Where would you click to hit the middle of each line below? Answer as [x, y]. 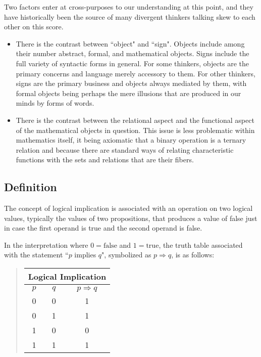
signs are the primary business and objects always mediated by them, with [131, 83]
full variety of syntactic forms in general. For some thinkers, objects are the [133, 63]
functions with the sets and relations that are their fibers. [105, 160]
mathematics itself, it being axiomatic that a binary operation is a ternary [131, 140]
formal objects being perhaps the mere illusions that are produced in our [128, 93]
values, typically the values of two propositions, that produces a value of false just [131, 218]
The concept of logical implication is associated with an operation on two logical [128, 208]
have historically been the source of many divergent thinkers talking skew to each [130, 16]
